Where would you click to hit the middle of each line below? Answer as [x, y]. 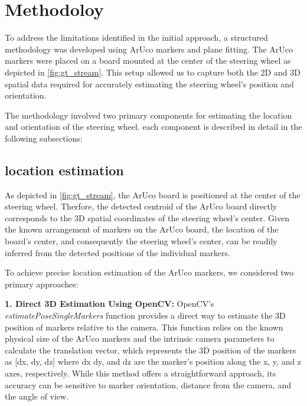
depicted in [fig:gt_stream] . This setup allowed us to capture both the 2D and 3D [153, 72]
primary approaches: [42, 284]
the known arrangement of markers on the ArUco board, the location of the [142, 229]
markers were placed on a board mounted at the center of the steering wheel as [148, 60]
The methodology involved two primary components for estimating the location [148, 115]
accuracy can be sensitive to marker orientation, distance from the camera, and [148, 384]
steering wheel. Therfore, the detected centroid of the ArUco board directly [141, 206]
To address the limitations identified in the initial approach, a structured [136, 37]
